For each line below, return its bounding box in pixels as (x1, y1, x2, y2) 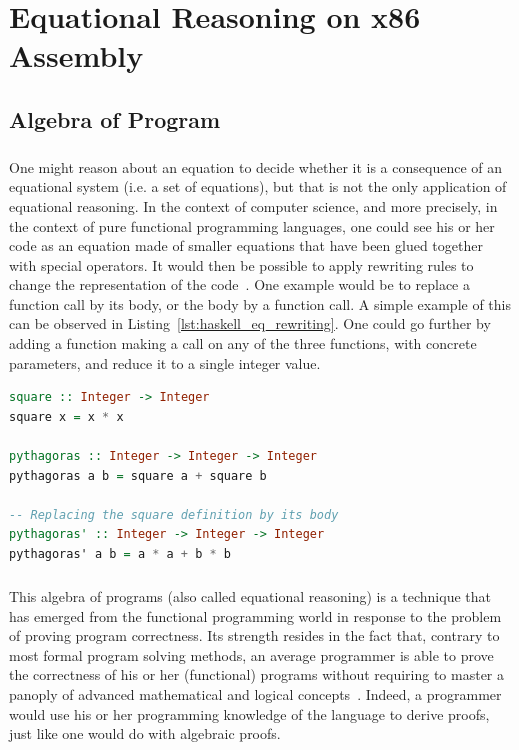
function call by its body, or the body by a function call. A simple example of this (9, 293, 511, 314)
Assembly (9, 35, 144, 76)
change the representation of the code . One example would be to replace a (9, 274, 470, 295)
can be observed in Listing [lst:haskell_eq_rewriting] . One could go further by (9, 313, 491, 334)
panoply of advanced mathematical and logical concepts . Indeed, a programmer (9, 683, 502, 704)
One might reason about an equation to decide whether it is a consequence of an (9, 156, 503, 177)
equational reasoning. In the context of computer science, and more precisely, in (9, 195, 498, 216)
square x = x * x (9, 409, 124, 424)
